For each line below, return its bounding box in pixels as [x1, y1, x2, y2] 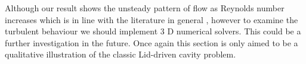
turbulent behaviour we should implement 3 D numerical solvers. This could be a [5, 25, 301, 37]
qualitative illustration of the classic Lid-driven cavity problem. [5, 48, 236, 60]
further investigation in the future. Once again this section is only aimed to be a [5, 36, 298, 49]
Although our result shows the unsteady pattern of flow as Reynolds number [5, 2, 285, 14]
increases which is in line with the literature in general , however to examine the [5, 13, 298, 25]
